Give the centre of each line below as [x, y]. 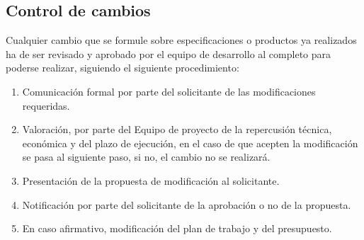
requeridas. [46, 105]
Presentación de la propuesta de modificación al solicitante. [151, 180]
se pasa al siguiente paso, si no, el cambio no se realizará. [146, 157]
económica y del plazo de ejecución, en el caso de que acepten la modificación [190, 143]
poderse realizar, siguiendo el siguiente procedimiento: [123, 68]
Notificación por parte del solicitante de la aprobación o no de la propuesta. [187, 204]
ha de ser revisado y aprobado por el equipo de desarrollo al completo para [169, 53]
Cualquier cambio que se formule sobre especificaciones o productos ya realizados [181, 40]
